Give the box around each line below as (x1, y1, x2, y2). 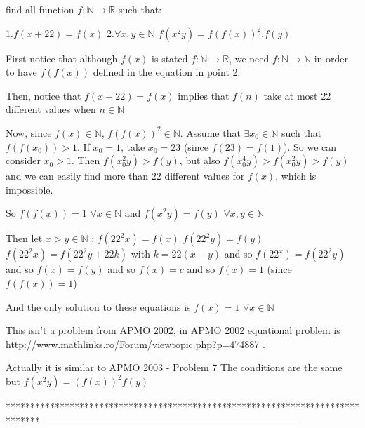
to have (6, 65, 37, 79)
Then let (6, 231, 43, 246)
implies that (178, 88, 230, 102)
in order (314, 51, 348, 65)
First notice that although (6, 51, 118, 65)
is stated (152, 51, 188, 65)
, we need (229, 51, 270, 65)
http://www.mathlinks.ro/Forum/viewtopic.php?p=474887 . (6, 336, 265, 351)
